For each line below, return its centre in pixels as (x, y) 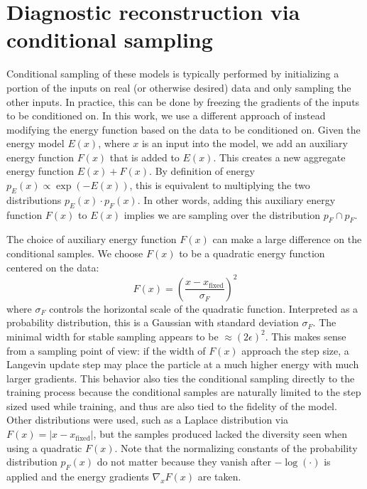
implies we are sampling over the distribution (222, 214)
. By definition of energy (202, 171)
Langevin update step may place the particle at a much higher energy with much (183, 364)
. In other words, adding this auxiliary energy (236, 199)
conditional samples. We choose (75, 253)
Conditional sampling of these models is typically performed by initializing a (173, 74)
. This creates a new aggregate (279, 157)
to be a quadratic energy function (252, 253)
